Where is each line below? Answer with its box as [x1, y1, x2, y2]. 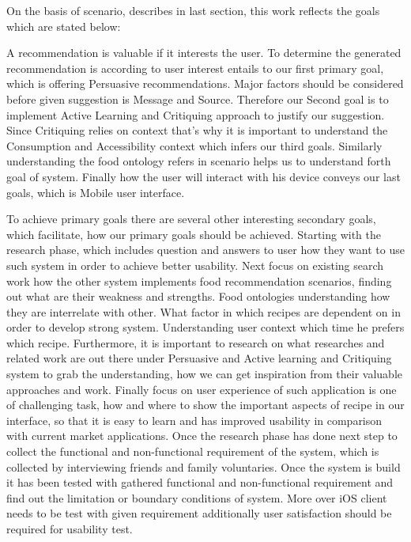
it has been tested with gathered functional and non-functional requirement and [6, 474, 394, 491]
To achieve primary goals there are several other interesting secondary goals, [6, 210, 376, 227]
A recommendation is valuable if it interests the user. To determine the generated [6, 44, 402, 61]
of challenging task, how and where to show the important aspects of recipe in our [6, 396, 405, 413]
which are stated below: [6, 17, 121, 34]
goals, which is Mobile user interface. [6, 184, 185, 200]
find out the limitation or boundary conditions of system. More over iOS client [6, 489, 387, 506]
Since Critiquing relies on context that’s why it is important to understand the [6, 122, 388, 138]
